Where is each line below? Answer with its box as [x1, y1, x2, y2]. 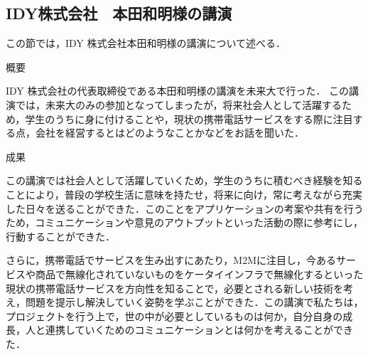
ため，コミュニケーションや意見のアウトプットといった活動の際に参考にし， [6, 215, 364, 230]
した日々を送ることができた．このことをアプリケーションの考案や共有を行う [6, 201, 364, 216]
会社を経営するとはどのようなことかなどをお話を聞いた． [35, 125, 304, 140]
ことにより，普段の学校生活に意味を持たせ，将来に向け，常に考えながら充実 [6, 186, 363, 201]
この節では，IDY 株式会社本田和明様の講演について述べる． [6, 36, 286, 51]
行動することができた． [6, 228, 115, 243]
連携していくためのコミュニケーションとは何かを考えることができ [45, 322, 353, 337]
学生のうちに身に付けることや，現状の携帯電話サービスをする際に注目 [25, 111, 353, 126]
